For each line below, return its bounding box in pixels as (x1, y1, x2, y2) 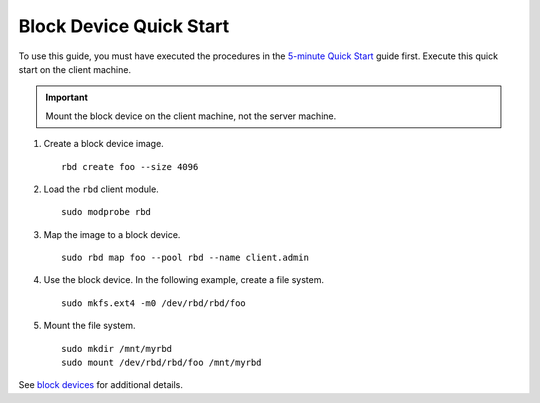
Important (45, 91, 89, 104)
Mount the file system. (43, 320, 136, 332)
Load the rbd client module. (43, 183, 159, 195)
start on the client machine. (18, 63, 132, 75)
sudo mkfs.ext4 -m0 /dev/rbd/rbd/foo (61, 297, 247, 309)
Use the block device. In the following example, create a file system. (43, 274, 325, 286)
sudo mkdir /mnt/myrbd (61, 343, 173, 354)
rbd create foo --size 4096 (61, 161, 199, 172)
